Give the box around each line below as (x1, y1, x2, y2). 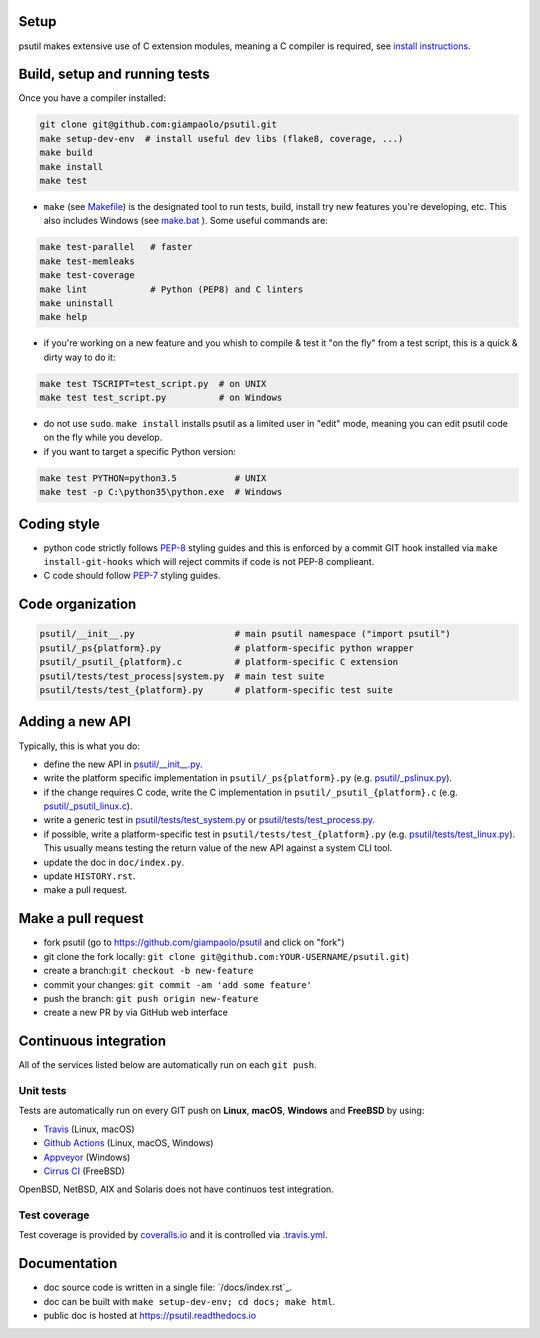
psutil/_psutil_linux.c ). (43, 800, 133, 812)
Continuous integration (18, 1033, 167, 1050)
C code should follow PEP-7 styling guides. (43, 570, 221, 582)
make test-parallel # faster (39, 241, 194, 253)
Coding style (18, 515, 100, 532)
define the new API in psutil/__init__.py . (43, 758, 204, 770)
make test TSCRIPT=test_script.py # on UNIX (39, 378, 267, 389)
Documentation (18, 1255, 118, 1272)
